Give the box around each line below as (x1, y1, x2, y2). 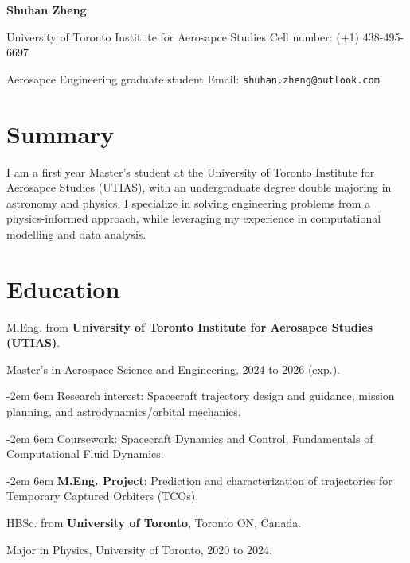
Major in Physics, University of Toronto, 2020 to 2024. (6, 541, 272, 557)
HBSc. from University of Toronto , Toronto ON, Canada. (6, 514, 302, 530)
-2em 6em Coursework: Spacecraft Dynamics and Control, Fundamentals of (6, 429, 373, 446)
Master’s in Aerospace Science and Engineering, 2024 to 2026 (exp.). (6, 360, 340, 377)
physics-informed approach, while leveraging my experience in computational (6, 210, 381, 227)
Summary (6, 117, 115, 149)
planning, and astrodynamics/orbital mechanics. (6, 403, 241, 420)
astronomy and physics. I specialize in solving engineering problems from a (6, 194, 371, 211)
